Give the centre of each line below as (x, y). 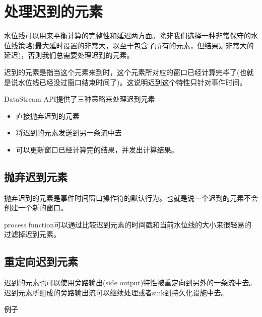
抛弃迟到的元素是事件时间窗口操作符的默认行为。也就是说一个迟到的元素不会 (131, 197)
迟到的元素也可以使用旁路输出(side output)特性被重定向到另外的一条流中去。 (130, 283)
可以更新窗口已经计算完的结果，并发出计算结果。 (97, 149)
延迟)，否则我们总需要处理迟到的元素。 (69, 55)
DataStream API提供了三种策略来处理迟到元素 (80, 99)
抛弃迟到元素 (36, 176)
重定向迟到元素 (41, 261)
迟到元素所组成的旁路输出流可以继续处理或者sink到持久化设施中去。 (116, 292)
